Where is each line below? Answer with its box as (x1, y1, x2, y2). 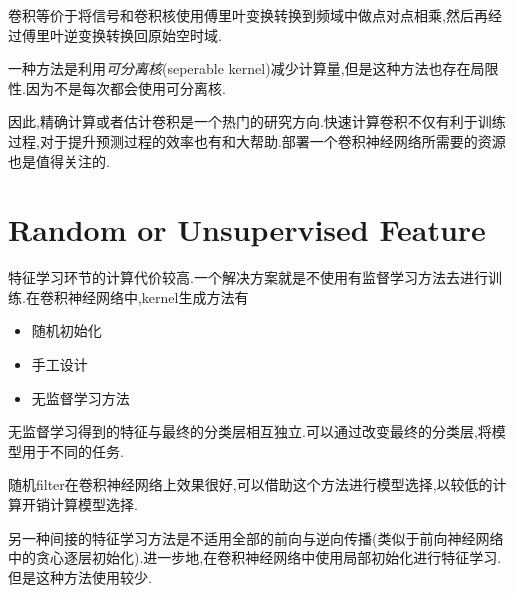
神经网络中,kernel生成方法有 (67, 286, 249, 307)
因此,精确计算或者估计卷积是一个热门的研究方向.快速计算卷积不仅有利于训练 (8, 111, 506, 132)
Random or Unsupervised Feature (8, 209, 486, 250)
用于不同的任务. (21, 440, 124, 461)
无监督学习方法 (31, 387, 130, 408)
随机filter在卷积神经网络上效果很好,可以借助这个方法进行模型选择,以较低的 (8, 474, 493, 495)
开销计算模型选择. (21, 494, 138, 515)
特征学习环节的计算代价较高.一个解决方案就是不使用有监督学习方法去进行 (8, 267, 488, 288)
